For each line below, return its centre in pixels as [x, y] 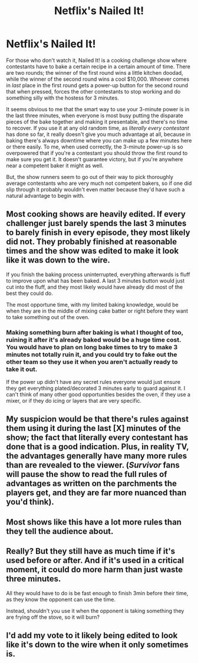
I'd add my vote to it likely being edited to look [92, 636]
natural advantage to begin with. [45, 195]
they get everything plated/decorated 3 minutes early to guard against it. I [96, 388]
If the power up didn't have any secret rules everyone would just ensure [93, 382]
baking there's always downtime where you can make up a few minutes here [99, 140]
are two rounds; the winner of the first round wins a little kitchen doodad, [95, 72]
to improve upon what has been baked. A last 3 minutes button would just [95, 280]
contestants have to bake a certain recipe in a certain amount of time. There [98, 67]
